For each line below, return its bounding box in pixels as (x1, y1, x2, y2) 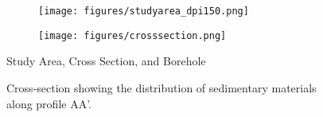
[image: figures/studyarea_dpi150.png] (38, 6, 249, 17)
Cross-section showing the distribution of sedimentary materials (6, 79, 317, 96)
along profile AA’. (6, 95, 92, 111)
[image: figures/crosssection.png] (38, 29, 227, 41)
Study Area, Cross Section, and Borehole (6, 53, 206, 69)
